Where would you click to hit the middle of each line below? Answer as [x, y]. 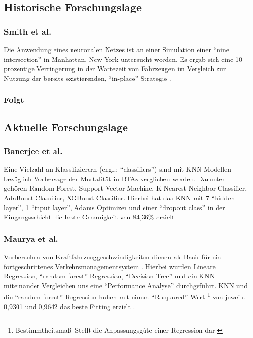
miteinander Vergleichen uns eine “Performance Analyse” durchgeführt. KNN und [126, 285]
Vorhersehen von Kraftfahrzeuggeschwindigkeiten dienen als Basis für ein [113, 257]
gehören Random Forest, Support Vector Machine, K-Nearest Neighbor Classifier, [126, 188]
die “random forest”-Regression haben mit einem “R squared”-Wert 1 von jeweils [124, 296]
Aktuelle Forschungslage [66, 127]
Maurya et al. [31, 238]
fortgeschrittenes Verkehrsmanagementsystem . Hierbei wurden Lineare [110, 266]
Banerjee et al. [33, 150]
